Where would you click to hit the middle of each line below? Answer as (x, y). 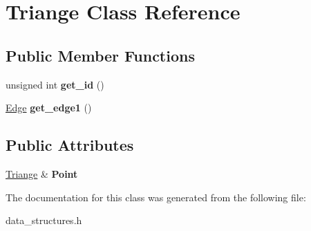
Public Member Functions (100, 55)
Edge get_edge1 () (49, 108)
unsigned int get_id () (55, 84)
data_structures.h (44, 220)
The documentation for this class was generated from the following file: (156, 197)
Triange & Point (42, 173)
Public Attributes (70, 145)
